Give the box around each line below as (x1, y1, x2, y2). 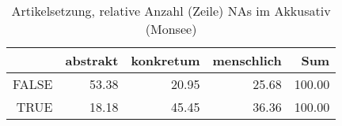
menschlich (212, 51, 282, 69)
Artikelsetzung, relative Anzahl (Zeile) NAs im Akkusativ (11, 2, 331, 20)
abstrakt (65, 51, 119, 69)
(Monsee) (145, 20, 197, 38)
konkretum (131, 51, 200, 69)
